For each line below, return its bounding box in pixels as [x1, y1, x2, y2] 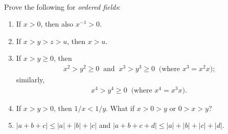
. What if [106, 102, 135, 113]
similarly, [16, 74, 45, 85]
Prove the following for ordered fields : [4, 1, 121, 12]
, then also [40, 18, 74, 29]
